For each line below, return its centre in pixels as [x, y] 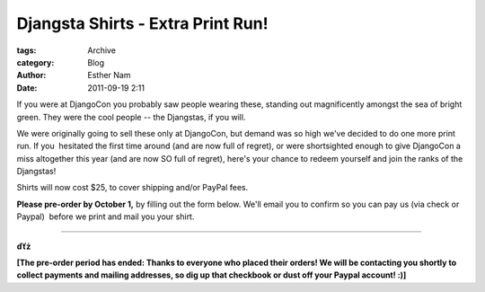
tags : [26, 50]
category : [35, 62]
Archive [102, 50]
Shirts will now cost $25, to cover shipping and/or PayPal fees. [132, 188]
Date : [27, 88]
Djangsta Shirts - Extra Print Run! [142, 23]
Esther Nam [109, 75]
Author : [31, 75]
